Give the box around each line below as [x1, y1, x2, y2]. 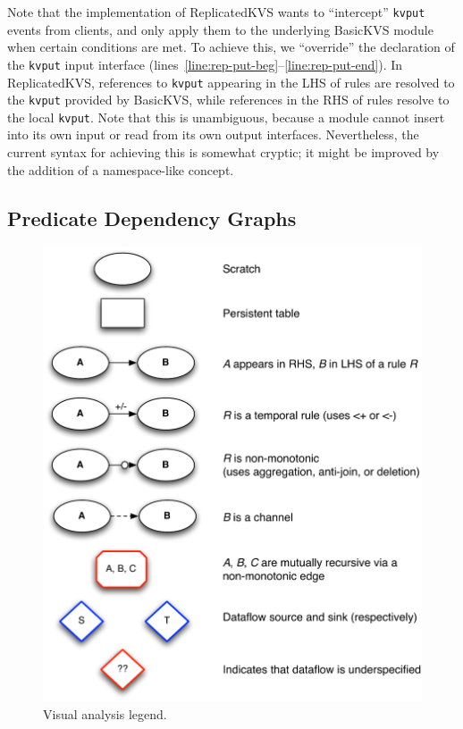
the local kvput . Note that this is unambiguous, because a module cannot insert [7, 107, 445, 126]
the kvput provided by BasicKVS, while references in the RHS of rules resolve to [7, 90, 450, 109]
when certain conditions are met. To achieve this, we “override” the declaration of [7, 38, 455, 56]
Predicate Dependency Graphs [7, 204, 297, 231]
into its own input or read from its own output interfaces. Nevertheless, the [7, 125, 419, 144]
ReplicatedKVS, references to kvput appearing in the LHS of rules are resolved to [7, 72, 455, 91]
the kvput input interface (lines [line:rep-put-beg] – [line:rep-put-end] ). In [7, 54, 403, 73]
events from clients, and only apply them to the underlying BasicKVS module [7, 20, 434, 38]
